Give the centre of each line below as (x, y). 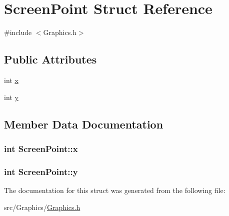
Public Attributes (50, 59)
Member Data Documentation (84, 124)
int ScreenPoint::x (41, 148)
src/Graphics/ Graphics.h (42, 207)
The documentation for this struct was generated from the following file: (115, 190)
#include (18, 32)
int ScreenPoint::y (41, 171)
